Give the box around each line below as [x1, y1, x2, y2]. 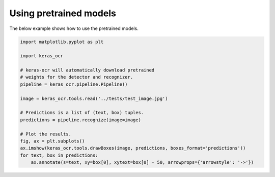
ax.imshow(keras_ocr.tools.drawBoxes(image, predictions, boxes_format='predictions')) [20, 145, 246, 151]
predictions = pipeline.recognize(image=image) [20, 117, 141, 123]
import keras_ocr [20, 53, 64, 59]
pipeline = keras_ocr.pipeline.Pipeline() [20, 81, 128, 87]
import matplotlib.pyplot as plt [20, 39, 104, 45]
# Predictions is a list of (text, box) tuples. [20, 110, 144, 116]
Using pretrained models [9, 8, 117, 19]
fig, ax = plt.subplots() [20, 138, 85, 144]
